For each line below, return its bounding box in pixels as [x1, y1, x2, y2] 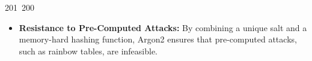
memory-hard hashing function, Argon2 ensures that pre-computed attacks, [19, 33, 297, 45]
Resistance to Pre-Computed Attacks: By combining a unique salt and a [19, 21, 307, 33]
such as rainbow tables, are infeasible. [19, 44, 158, 57]
